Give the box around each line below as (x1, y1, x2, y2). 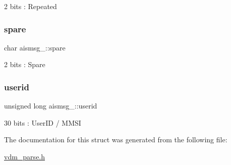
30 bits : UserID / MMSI (4, 117, 81, 128)
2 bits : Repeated (4, 1, 57, 11)
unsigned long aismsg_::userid (4, 100, 97, 111)
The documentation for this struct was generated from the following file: (4, 134, 227, 145)
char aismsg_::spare (4, 42, 66, 52)
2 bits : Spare (4, 59, 45, 70)
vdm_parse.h (4, 151, 45, 161)
